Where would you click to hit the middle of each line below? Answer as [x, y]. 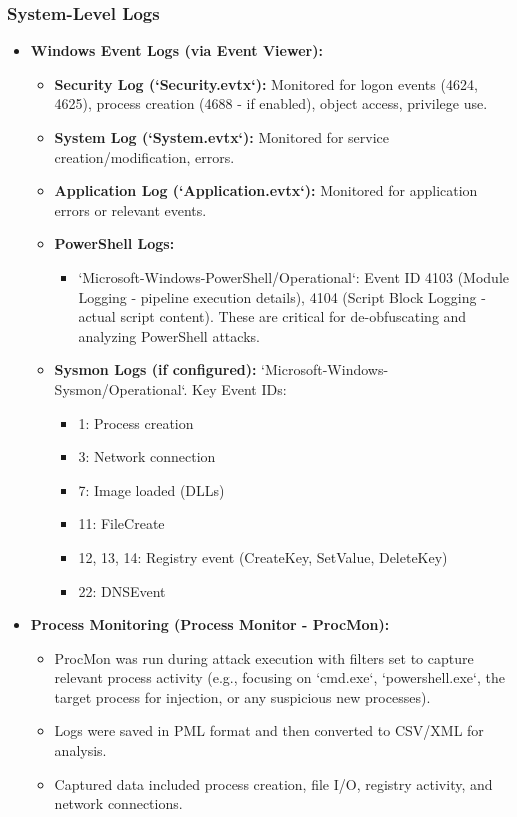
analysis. [80, 750]
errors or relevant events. [130, 209]
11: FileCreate [121, 523]
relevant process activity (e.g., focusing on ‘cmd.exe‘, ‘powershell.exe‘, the [279, 677]
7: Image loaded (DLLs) [151, 489]
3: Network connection [147, 456]
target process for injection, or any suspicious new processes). [242, 696]
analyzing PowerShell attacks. [169, 335]
